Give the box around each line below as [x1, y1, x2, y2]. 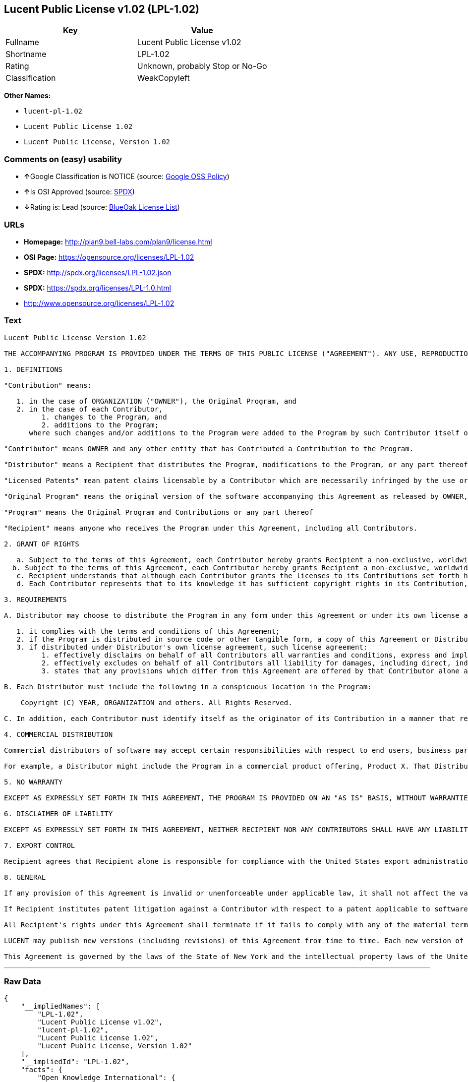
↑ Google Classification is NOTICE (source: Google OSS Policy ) [24, 172, 230, 181]
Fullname [5, 37, 39, 48]
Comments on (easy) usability [4, 154, 122, 164]
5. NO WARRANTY [4, 778, 63, 786]
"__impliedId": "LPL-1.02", [20, 1058, 129, 1066]
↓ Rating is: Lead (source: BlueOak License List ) [24, 203, 180, 212]
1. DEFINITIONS [4, 365, 63, 373]
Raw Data [4, 976, 41, 987]
